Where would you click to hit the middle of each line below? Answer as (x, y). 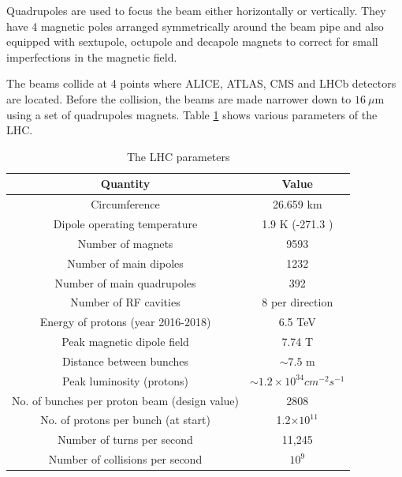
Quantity (125, 184)
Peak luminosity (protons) (125, 380)
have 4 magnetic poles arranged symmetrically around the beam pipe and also (195, 26)
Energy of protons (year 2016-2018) (125, 322)
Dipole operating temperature (125, 224)
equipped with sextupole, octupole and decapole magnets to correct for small (192, 41)
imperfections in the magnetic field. (92, 56)
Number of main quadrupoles (125, 282)
